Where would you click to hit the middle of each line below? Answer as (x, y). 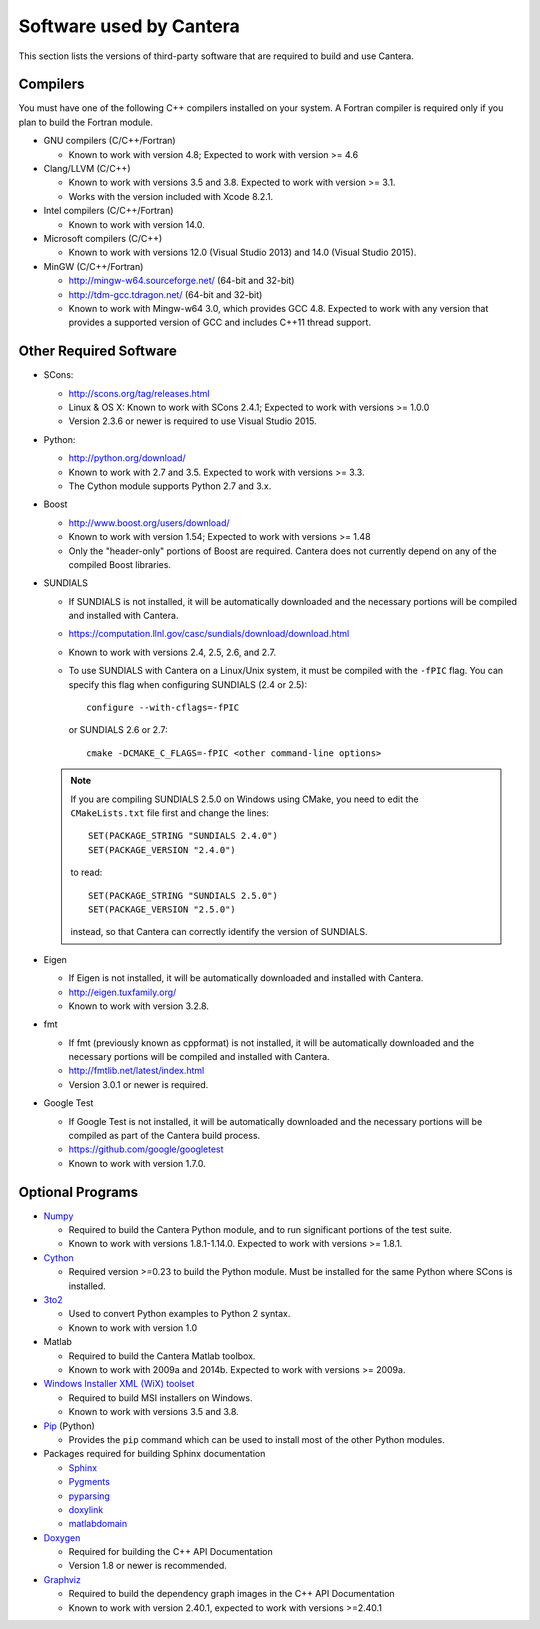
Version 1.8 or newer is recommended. (147, 1566)
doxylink (86, 1509)
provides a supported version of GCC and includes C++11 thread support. (220, 322)
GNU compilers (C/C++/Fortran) (109, 141)
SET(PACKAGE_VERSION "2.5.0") (162, 909)
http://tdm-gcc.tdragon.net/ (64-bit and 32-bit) (165, 294)
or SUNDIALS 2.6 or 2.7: (118, 730)
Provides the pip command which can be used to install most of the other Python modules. (256, 1439)
